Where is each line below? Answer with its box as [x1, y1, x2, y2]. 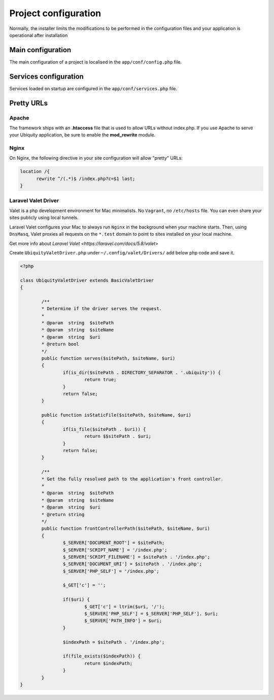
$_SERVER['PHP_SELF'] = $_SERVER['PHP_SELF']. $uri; [84, 611, 218, 617]
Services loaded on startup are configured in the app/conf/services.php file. [9, 85, 178, 91]
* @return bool [41, 341, 80, 347]
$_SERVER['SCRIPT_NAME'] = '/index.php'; [62, 547, 167, 552]
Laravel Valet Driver [9, 197, 59, 204]
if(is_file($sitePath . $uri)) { [62, 426, 146, 432]
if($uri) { [62, 597, 90, 603]
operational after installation [9, 32, 68, 38]
